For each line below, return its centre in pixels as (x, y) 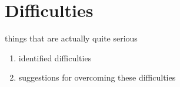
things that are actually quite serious (71, 38)
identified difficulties (55, 58)
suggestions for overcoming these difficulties (97, 77)
